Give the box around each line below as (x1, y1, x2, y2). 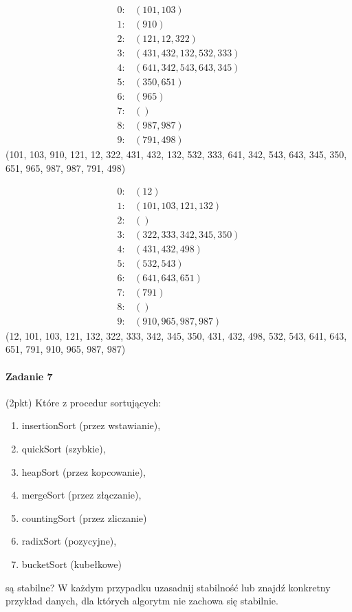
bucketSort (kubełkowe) (21, 556, 122, 571)
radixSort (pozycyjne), (21, 534, 117, 548)
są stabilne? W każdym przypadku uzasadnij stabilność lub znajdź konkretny (5, 580, 331, 594)
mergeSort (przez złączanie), (21, 488, 142, 502)
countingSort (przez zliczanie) (21, 510, 147, 525)
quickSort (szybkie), (21, 441, 106, 455)
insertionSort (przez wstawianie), (21, 418, 161, 433)
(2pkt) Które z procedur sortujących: (5, 395, 162, 409)
